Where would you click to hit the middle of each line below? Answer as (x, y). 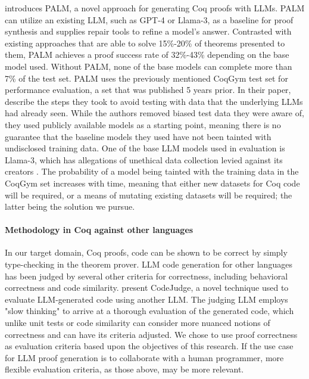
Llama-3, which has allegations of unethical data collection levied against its (144, 159)
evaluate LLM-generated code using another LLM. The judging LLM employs (146, 299)
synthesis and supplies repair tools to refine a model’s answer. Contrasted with (148, 31)
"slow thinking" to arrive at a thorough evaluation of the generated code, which (149, 311)
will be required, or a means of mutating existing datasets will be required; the (149, 195)
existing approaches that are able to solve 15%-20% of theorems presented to (145, 43)
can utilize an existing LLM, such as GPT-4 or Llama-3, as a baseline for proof (149, 19)
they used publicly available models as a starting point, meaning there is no (143, 124)
